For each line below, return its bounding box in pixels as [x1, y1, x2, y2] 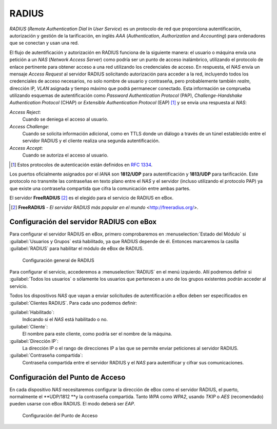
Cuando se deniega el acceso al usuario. [22, 116, 109, 123]
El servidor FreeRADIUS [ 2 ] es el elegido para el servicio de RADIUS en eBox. [9, 195, 174, 201]
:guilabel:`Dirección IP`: [9, 338, 59, 344]
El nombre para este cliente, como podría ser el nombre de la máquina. [22, 331, 172, 337]
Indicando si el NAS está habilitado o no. [22, 316, 108, 323]
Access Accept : [9, 145, 43, 151]
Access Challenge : [9, 123, 50, 129]
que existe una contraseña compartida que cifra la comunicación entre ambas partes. [9, 185, 191, 191]
